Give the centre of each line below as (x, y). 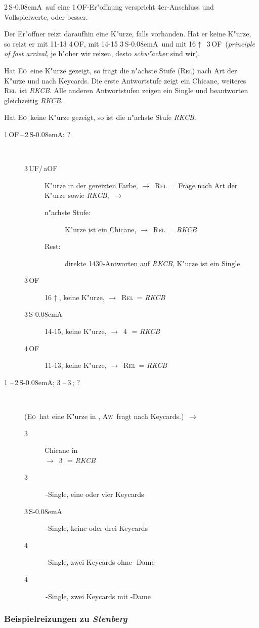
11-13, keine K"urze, (76, 365)
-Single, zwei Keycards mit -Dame (98, 596)
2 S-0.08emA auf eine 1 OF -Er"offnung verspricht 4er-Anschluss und (109, 7)
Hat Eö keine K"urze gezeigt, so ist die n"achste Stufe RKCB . (100, 117)
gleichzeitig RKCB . (33, 100)
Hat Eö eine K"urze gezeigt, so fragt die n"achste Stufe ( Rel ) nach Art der (121, 70)
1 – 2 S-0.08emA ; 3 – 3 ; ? (42, 382)
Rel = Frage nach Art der (196, 185)
